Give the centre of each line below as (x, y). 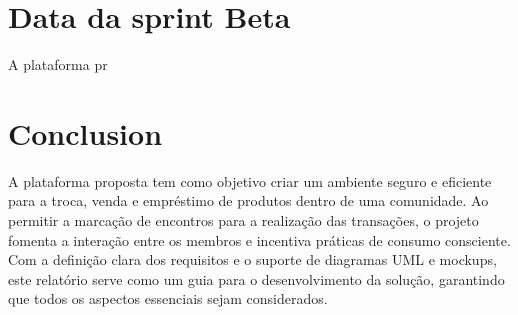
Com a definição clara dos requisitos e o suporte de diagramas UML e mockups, (252, 259)
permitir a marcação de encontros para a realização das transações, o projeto (243, 220)
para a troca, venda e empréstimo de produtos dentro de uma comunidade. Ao (248, 200)
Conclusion (85, 132)
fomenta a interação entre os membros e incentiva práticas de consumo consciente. (259, 239)
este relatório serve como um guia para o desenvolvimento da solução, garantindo (256, 278)
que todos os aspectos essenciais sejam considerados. (168, 298)
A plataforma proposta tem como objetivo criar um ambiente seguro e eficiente (250, 180)
